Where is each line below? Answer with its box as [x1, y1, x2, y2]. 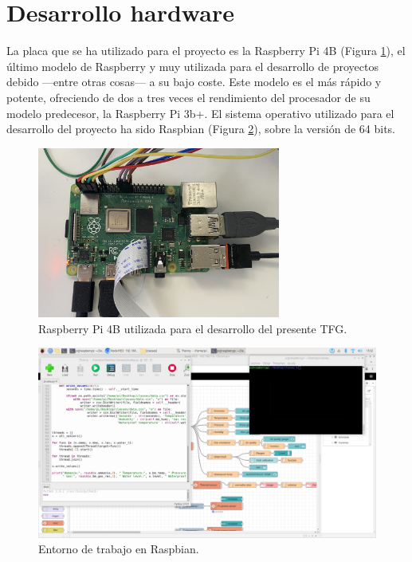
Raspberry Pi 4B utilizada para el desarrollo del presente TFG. [38, 320, 347, 336]
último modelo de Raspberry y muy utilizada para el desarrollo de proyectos [6, 57, 379, 74]
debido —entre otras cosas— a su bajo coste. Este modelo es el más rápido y [6, 73, 382, 90]
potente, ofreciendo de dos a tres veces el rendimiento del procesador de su [6, 88, 371, 105]
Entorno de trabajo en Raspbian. [38, 540, 199, 557]
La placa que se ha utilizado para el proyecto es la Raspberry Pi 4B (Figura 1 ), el [6, 42, 406, 59]
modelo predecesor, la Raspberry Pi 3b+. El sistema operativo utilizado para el [6, 104, 394, 121]
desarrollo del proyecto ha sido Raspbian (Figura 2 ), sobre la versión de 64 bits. [6, 120, 395, 137]
